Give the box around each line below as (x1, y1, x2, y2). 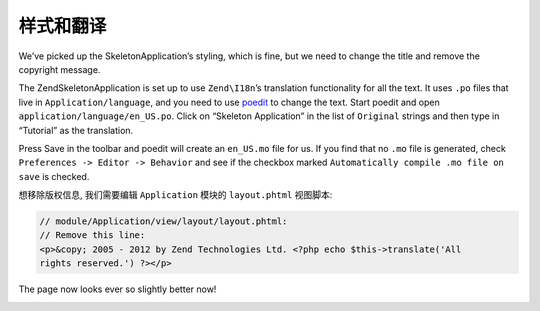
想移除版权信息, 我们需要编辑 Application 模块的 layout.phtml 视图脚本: (18, 189, 333, 201)
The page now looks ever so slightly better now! (18, 283, 217, 295)
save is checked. (18, 170, 90, 182)
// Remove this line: (39, 230, 146, 241)
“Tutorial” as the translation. (18, 124, 134, 136)
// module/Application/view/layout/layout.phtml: (39, 216, 288, 227)
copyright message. (18, 63, 101, 75)
